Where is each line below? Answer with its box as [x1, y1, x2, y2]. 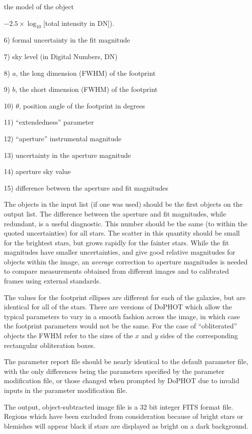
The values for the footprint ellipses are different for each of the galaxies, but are [4, 292, 246, 302]
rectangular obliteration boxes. [4, 340, 96, 350]
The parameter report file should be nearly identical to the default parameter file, [4, 356, 249, 367]
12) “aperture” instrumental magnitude [4, 133, 122, 143]
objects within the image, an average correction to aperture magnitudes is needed [4, 256, 248, 266]
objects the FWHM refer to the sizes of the [4, 330, 133, 341]
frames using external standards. [4, 276, 101, 286]
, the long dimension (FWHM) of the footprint [16, 67, 156, 78]
